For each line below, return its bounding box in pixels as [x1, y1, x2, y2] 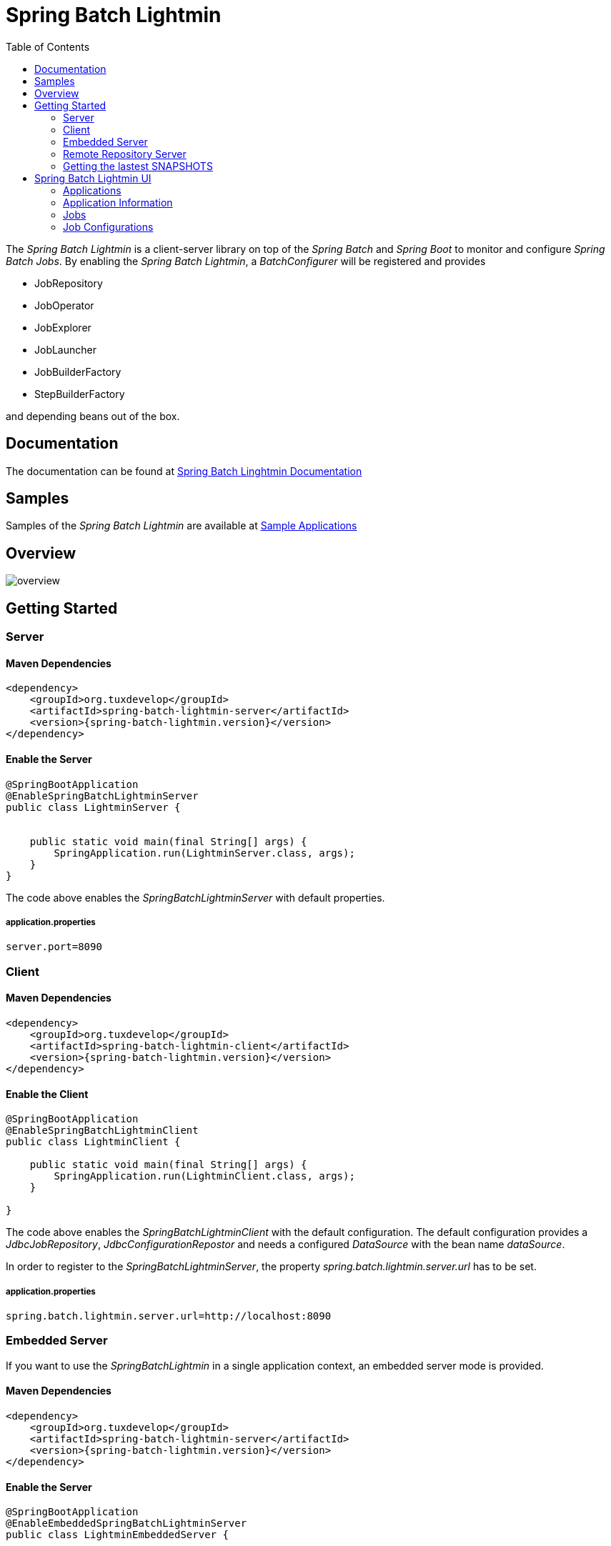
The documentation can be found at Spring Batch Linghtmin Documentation [6, 464, 362, 477]
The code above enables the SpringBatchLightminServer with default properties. [6, 891, 385, 904]
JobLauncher [34, 343, 96, 356]
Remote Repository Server [63, 147, 187, 160]
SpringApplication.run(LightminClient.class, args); [54, 1170, 355, 1182]
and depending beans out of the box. [6, 409, 180, 422]
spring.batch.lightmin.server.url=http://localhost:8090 [6, 1310, 332, 1322]
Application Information [63, 196, 173, 209]
